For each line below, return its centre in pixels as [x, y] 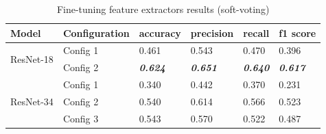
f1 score [298, 32]
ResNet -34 [32, 101]
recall [256, 32]
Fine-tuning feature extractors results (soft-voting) [163, 9]
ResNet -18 [32, 58]
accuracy [160, 32]
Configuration [96, 32]
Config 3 [81, 118]
